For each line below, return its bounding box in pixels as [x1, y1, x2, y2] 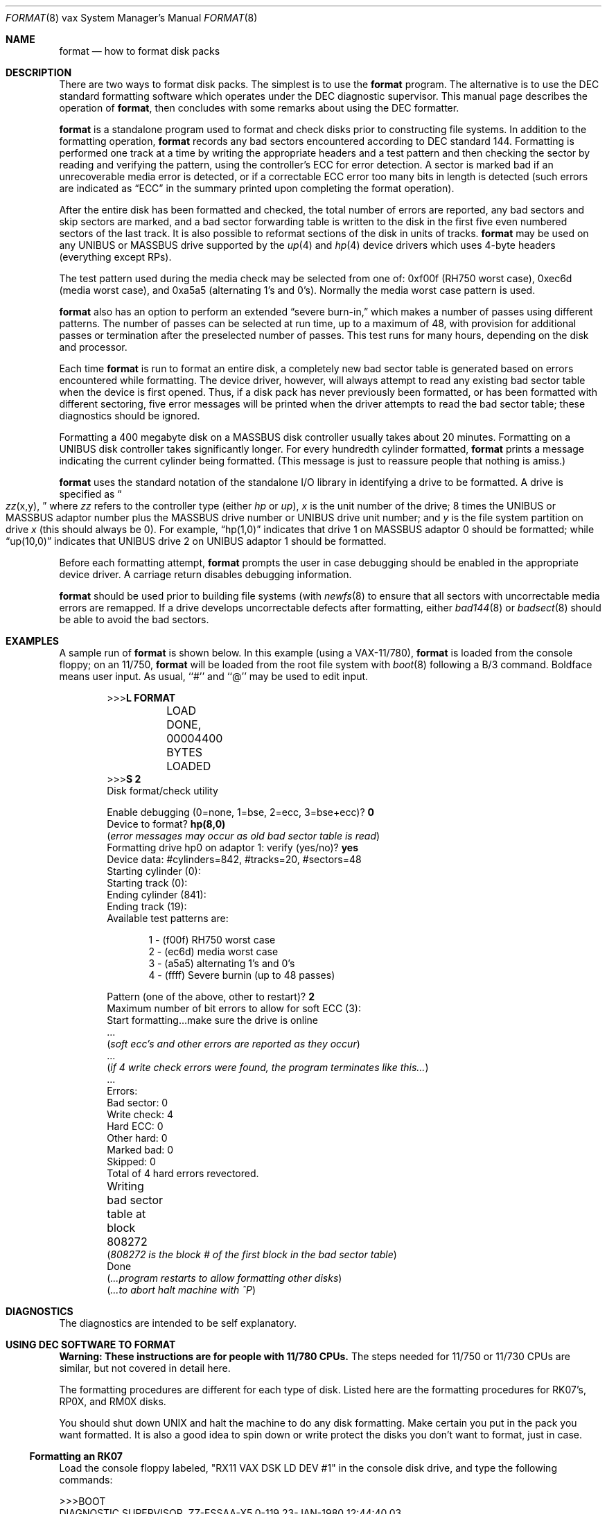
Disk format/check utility [107, 785, 218, 797]
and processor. [59, 341, 127, 353]
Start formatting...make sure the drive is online [107, 1014, 318, 1026]
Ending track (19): [107, 900, 187, 912]
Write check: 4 [107, 1108, 173, 1120]
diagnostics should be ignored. [59, 410, 200, 421]
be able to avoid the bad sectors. [59, 614, 209, 625]
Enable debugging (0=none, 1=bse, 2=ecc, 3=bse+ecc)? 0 [107, 806, 374, 818]
